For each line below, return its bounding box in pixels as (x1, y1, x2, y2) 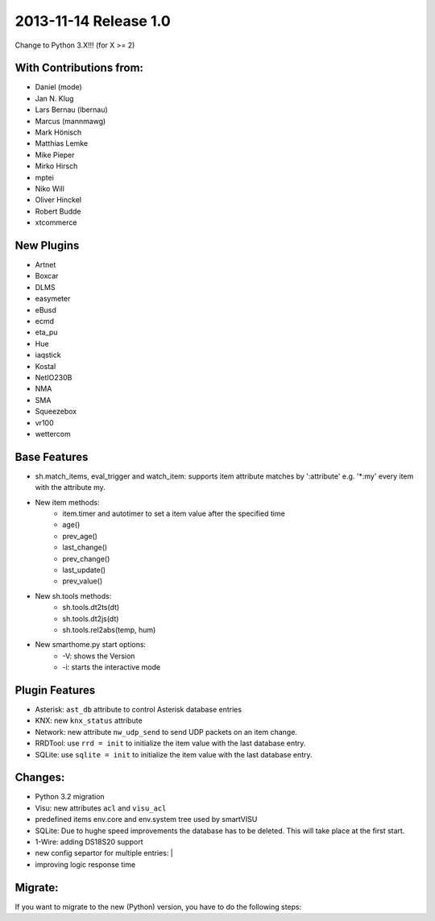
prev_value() (62, 576, 103, 586)
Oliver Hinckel (35, 195, 82, 205)
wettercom (35, 429, 72, 438)
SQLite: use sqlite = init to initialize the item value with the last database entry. (35, 749, 313, 759)
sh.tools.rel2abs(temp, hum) (62, 624, 156, 634)
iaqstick (35, 351, 61, 360)
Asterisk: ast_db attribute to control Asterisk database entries (35, 704, 242, 714)
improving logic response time (35, 859, 136, 869)
